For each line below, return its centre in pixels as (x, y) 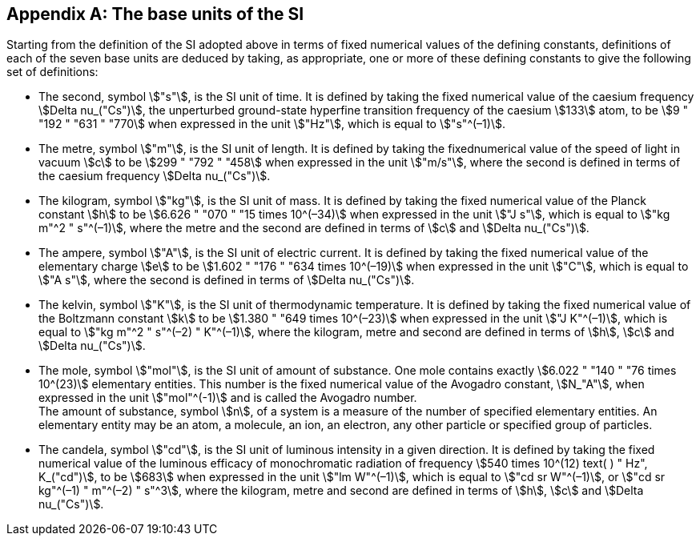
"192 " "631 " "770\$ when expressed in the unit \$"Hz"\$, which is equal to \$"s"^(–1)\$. (272, 124)
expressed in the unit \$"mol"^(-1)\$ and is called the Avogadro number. (228, 398)
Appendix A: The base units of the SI (155, 14)
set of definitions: (52, 72)
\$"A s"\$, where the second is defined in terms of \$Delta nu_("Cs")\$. (227, 280)
